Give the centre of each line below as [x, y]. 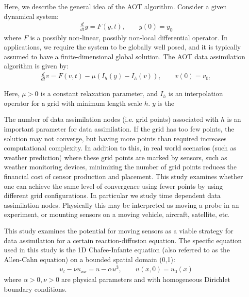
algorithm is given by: [36, 66]
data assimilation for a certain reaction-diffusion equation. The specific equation [123, 240]
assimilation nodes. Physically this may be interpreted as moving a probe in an [122, 205]
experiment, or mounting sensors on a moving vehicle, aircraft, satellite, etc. [117, 214]
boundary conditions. [35, 289]
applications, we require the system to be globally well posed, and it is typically [123, 47]
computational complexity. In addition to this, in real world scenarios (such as [120, 148]
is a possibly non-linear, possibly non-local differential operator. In [129, 37]
